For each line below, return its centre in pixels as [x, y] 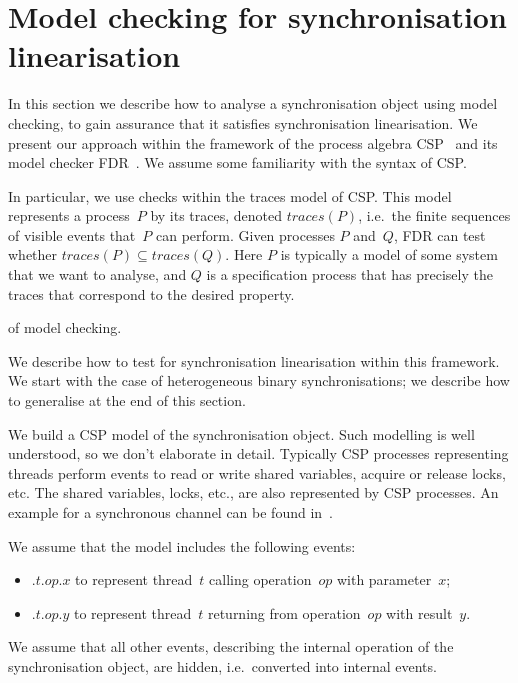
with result [419, 612]
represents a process [69, 215]
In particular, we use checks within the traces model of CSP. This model [230, 195]
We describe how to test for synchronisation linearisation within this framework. [254, 360]
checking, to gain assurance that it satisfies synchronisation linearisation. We [243, 122]
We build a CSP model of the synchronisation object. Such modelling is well [241, 433]
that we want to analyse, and [97, 274]
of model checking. [65, 327]
